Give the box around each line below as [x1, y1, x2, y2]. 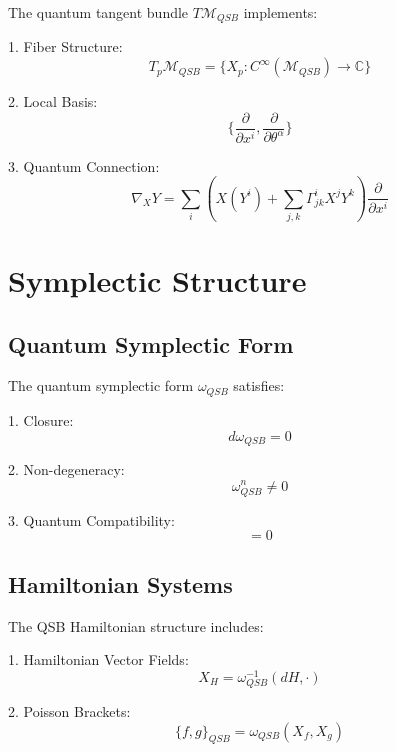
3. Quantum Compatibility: [8, 509, 175, 530]
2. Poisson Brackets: [8, 700, 131, 721]
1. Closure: [8, 409, 74, 430]
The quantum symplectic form [8, 375, 194, 396]
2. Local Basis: [8, 91, 98, 112]
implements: [243, 2, 318, 22]
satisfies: [233, 375, 285, 396]
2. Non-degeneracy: [8, 458, 125, 479]
